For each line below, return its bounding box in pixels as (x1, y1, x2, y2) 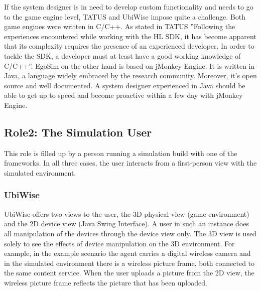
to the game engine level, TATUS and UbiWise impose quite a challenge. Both (4, 11, 245, 22)
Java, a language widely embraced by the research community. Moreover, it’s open (4, 70, 257, 81)
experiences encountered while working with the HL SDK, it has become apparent (4, 31, 256, 41)
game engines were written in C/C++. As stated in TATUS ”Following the (4, 21, 235, 32)
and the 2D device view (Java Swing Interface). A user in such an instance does (4, 218, 249, 229)
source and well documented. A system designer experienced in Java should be (4, 80, 245, 90)
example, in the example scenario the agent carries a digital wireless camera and (4, 248, 251, 258)
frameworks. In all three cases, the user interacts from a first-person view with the (4, 158, 257, 168)
